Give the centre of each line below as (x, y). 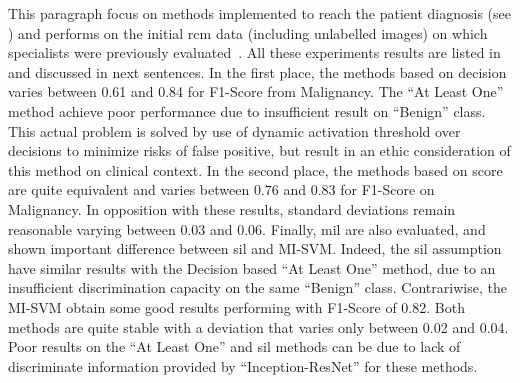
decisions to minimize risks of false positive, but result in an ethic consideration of (259, 150)
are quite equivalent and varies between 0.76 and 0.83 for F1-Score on (221, 189)
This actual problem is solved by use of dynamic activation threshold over (234, 130)
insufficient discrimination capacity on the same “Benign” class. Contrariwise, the (257, 287)
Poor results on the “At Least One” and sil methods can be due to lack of (234, 346)
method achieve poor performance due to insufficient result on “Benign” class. (247, 110)
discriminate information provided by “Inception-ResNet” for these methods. (243, 365)
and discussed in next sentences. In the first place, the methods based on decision (257, 71)
